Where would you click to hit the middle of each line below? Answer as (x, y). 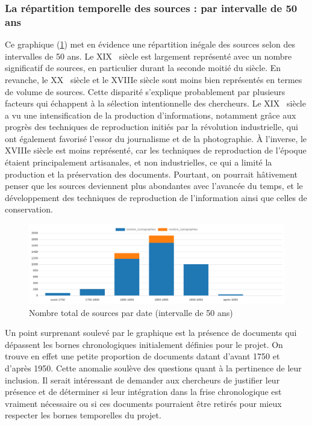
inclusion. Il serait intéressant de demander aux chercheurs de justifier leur (142, 380)
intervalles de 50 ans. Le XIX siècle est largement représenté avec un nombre (148, 56)
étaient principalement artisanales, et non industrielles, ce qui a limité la (139, 162)
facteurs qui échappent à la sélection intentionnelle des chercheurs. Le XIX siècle (155, 103)
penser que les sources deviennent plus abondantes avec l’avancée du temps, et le (154, 186)
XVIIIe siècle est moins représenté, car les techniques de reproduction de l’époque (156, 150)
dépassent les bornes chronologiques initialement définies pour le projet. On (144, 344)
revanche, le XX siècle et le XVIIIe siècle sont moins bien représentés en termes (154, 79)
